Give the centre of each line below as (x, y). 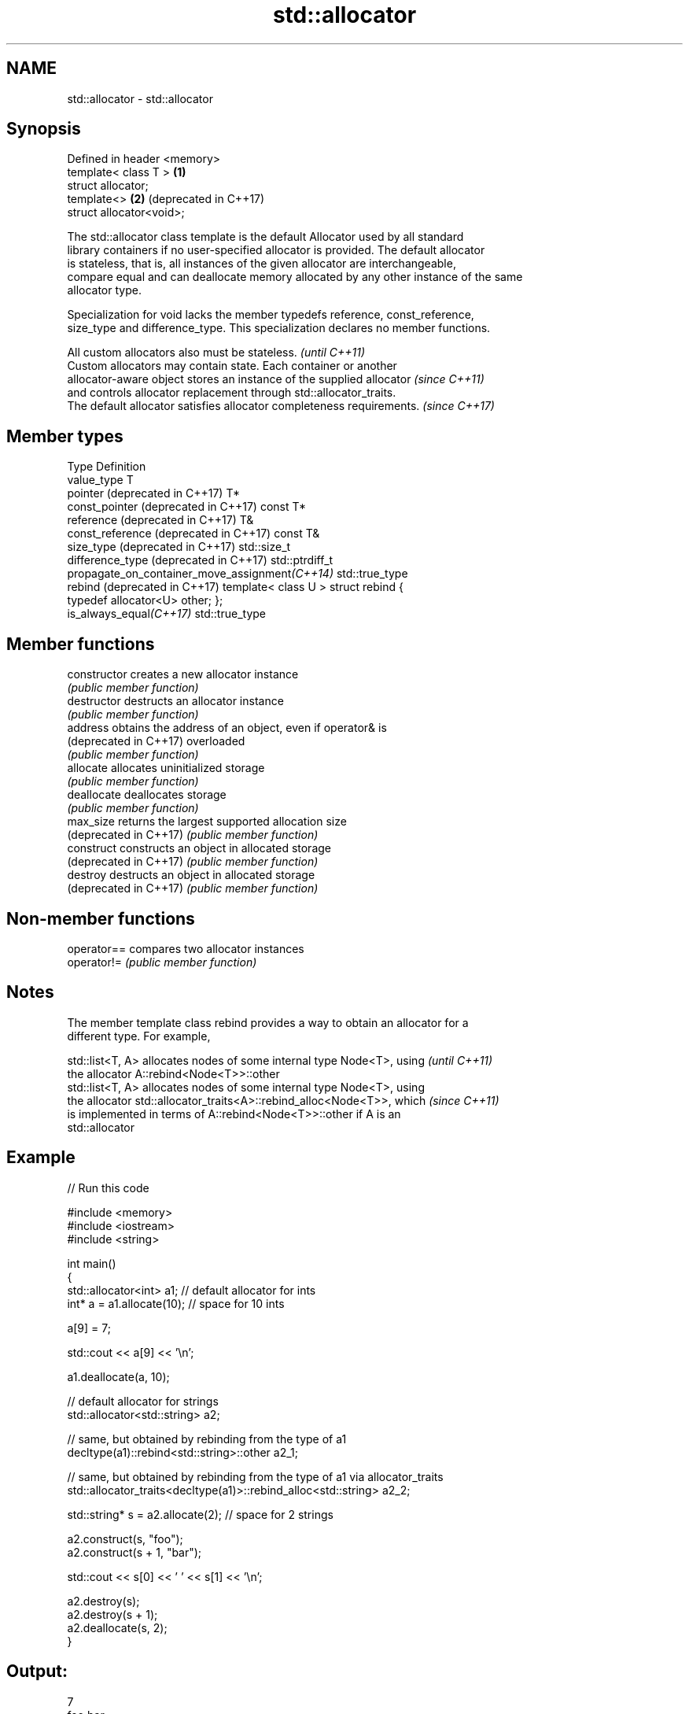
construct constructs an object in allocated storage (199, 848)
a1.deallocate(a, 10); (118, 1376)
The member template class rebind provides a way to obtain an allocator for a (268, 1022)
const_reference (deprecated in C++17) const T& (193, 534)
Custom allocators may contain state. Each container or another (232, 366)
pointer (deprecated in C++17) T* (154, 493)
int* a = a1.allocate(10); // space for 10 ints (176, 1303)
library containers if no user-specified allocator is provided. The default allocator (276, 250)
